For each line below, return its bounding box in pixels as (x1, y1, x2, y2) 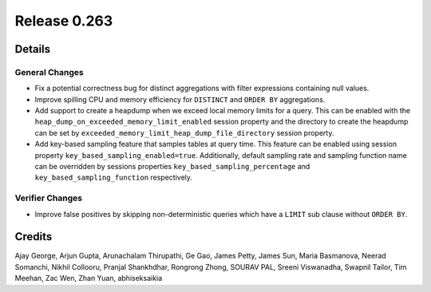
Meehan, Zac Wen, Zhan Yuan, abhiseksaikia (14, 274, 163, 283)
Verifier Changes (14, 192, 83, 203)
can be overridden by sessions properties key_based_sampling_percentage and (34, 162, 310, 172)
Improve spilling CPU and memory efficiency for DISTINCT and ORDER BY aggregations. (34, 94, 326, 104)
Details (14, 42, 51, 56)
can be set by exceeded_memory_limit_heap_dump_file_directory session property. (34, 128, 334, 137)
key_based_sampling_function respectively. (34, 172, 193, 183)
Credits (14, 230, 53, 243)
